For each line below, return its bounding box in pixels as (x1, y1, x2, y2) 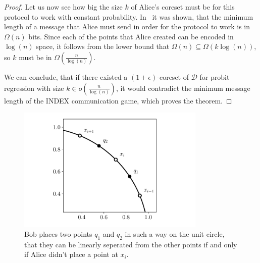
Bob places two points (24, 228, 92, 239)
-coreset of (157, 71, 189, 82)
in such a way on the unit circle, (125, 228, 225, 239)
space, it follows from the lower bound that (36, 41, 170, 51)
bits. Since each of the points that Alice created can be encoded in (28, 31, 234, 41)
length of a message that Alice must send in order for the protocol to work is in (4, 21, 250, 32)
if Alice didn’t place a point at (24, 249, 118, 259)
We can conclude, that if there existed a (4, 71, 128, 82)
